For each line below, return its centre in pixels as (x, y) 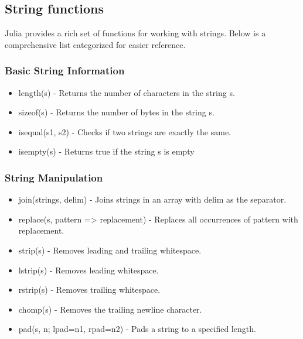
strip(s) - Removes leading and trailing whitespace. (110, 250)
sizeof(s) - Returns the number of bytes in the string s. (116, 112)
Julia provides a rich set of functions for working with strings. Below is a (135, 33)
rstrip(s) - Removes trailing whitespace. (89, 290)
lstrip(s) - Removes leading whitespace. (88, 270)
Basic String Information (65, 71)
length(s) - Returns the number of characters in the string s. (127, 92)
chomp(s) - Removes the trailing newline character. (110, 309)
